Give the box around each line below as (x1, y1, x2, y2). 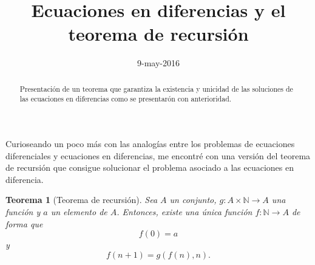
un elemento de (50, 205, 107, 218)
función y (5, 205, 41, 218)
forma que (5, 217, 43, 230)
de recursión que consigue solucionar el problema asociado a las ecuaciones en (5, 161, 294, 174)
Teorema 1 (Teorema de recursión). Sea (5, 193, 158, 206)
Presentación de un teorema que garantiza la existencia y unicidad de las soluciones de (19, 83, 293, 94)
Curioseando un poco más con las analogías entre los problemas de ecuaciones (5, 137, 295, 150)
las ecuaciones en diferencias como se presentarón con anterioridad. (19, 94, 232, 104)
